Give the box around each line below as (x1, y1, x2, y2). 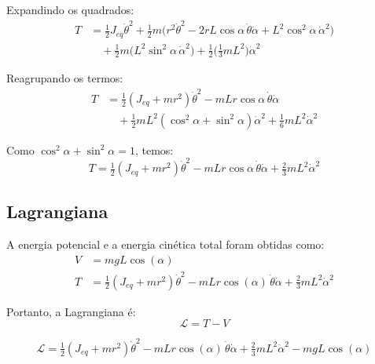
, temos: (134, 141, 174, 158)
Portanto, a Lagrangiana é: (6, 303, 136, 319)
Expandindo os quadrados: (6, 2, 134, 17)
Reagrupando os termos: (6, 70, 123, 86)
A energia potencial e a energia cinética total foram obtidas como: (6, 236, 325, 253)
